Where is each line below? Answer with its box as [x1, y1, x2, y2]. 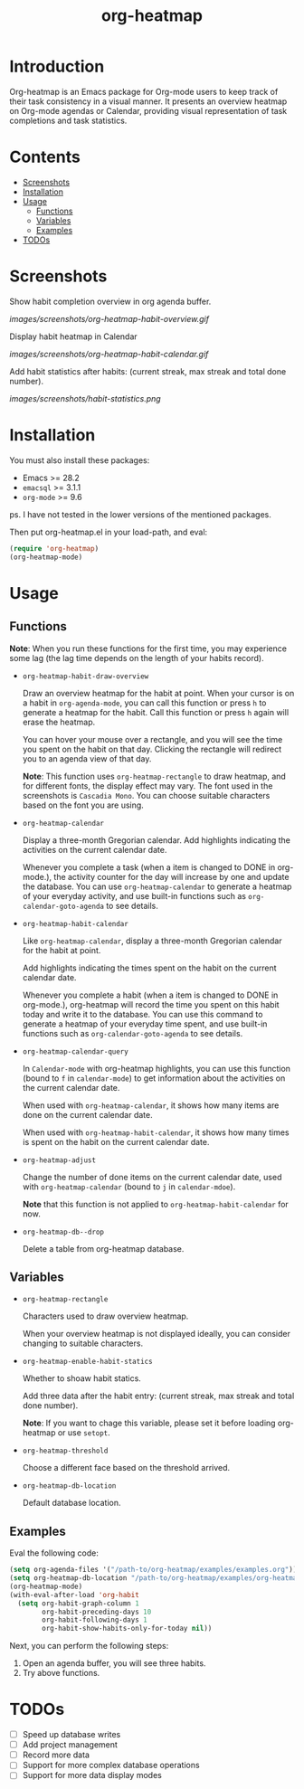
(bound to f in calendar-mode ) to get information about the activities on [22, 1073, 286, 1084]
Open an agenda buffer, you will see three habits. [22, 1658, 206, 1669]
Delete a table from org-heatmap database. [22, 1243, 185, 1254]
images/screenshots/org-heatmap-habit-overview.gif [9, 313, 210, 324]
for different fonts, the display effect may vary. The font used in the [22, 780, 273, 791]
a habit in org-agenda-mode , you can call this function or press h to [22, 697, 267, 708]
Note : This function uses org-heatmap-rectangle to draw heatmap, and [22, 771, 287, 781]
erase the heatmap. [22, 716, 96, 727]
